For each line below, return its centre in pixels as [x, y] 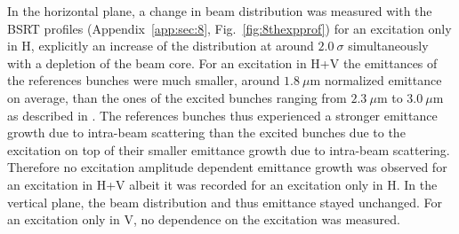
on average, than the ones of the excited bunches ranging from [177, 97]
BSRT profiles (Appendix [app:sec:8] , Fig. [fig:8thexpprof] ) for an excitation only [229, 28]
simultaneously [388, 46]
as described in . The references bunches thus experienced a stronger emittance [222, 115]
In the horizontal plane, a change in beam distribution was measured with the [220, 11]
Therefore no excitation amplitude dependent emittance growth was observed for [227, 167]
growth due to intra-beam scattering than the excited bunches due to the [206, 133]
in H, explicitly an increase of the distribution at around [161, 46]
